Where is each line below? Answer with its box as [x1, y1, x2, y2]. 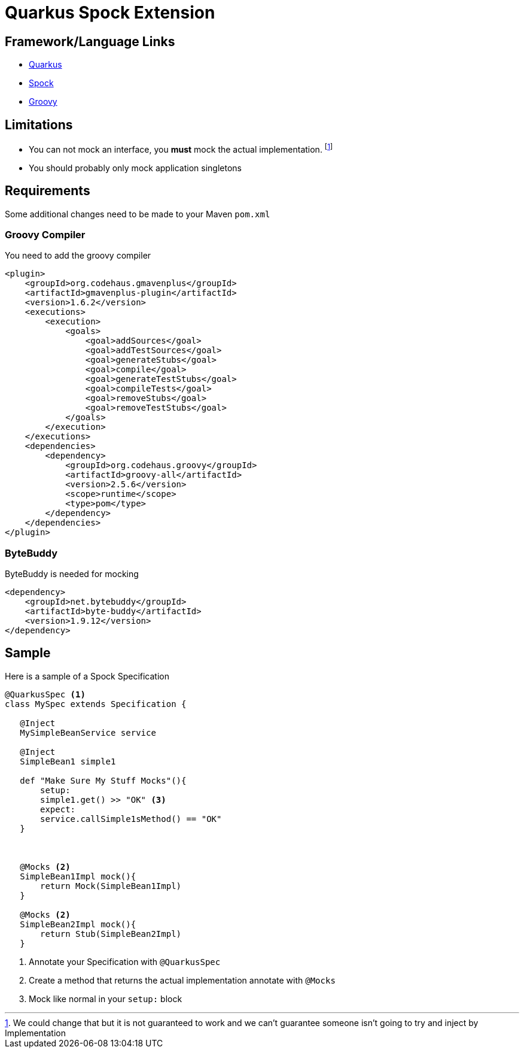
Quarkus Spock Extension [5, 2, 215, 23]
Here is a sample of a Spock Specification [5, 670, 169, 681]
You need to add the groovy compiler [5, 250, 151, 261]
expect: [40, 804, 76, 814]
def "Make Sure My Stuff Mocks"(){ [20, 775, 187, 785]
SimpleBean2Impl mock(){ [20, 919, 136, 929]
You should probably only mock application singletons [29, 162, 242, 173]
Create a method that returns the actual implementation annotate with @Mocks [29, 975, 336, 985]
